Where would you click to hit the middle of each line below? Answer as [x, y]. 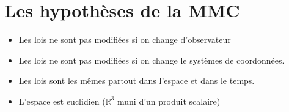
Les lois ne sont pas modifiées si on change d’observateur [125, 39]
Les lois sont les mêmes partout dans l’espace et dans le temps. [137, 80]
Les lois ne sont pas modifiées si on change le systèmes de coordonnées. [152, 60]
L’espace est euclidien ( [62, 101]
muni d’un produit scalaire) [169, 101]
